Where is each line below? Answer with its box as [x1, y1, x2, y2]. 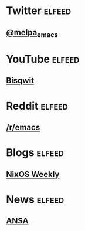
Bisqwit [6, 76, 34, 86]
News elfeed [6, 192, 64, 206]
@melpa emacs [6, 28, 58, 39]
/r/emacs [6, 122, 40, 133]
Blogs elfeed [6, 146, 64, 159]
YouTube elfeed [6, 52, 80, 66]
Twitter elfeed [6, 4, 72, 18]
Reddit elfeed [6, 99, 69, 113]
